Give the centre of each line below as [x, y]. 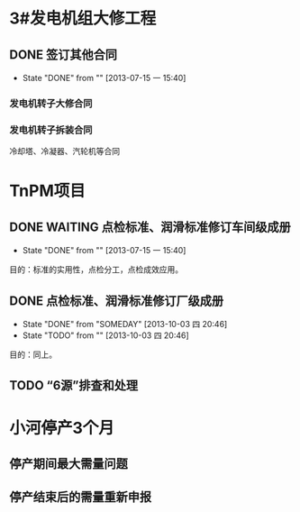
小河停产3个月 [62, 428]
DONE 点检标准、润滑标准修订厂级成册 [117, 301]
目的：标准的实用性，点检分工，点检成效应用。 [96, 270]
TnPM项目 [47, 191]
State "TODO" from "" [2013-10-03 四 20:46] [105, 335]
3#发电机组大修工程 [83, 18]
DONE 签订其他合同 [64, 55]
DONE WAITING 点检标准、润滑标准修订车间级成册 [150, 227]
